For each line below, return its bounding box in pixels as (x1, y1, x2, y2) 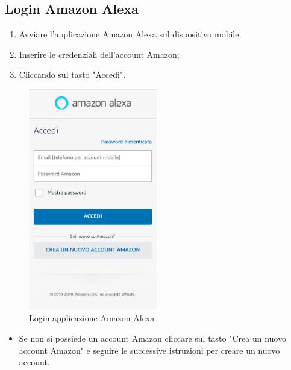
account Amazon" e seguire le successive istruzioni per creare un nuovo (19, 343, 280, 356)
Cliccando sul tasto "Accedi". (19, 68, 126, 81)
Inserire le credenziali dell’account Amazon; (19, 48, 180, 60)
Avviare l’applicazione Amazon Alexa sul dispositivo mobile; (19, 28, 242, 40)
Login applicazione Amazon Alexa (29, 312, 155, 324)
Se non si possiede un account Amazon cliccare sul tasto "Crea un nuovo (19, 332, 286, 345)
